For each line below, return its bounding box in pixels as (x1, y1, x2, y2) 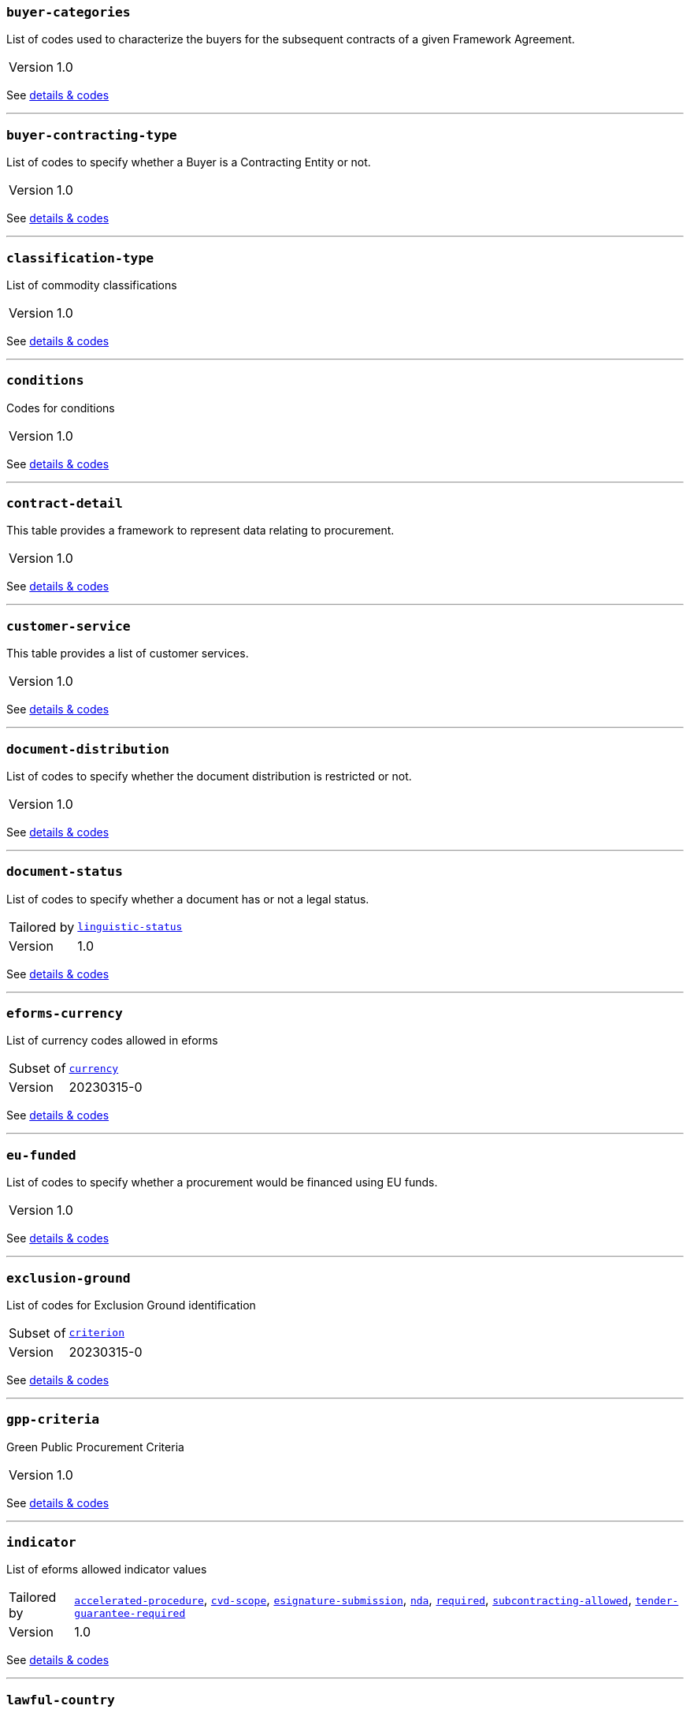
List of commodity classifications (6, 277, 177, 292)
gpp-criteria (6, 1412, 100, 1428)
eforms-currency (6, 1006, 123, 1021)
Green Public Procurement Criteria (6, 1439, 184, 1454)
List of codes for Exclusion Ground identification (6, 1298, 256, 1312)
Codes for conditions (6, 400, 115, 415)
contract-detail (6, 496, 123, 511)
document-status (6, 864, 123, 880)
